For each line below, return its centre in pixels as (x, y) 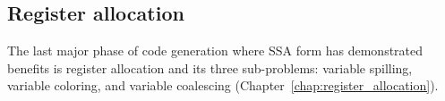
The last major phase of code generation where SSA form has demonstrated (215, 50)
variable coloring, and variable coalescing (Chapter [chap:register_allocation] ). (223, 85)
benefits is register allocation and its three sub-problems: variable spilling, (210, 67)
